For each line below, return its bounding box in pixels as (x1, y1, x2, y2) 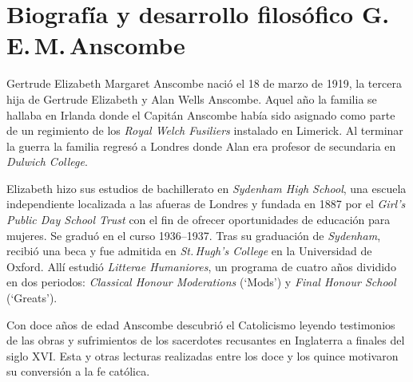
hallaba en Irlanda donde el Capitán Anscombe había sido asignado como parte (6, 106, 395, 123)
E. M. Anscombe (6, 29, 185, 61)
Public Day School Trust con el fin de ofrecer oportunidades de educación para (6, 211, 391, 228)
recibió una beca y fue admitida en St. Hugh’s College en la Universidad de (6, 242, 372, 259)
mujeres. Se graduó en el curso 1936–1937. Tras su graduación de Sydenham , (6, 226, 381, 243)
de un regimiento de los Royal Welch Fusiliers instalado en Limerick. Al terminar (6, 122, 403, 139)
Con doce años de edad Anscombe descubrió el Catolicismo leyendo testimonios (6, 316, 395, 333)
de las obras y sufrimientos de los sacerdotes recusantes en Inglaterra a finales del (6, 332, 405, 349)
